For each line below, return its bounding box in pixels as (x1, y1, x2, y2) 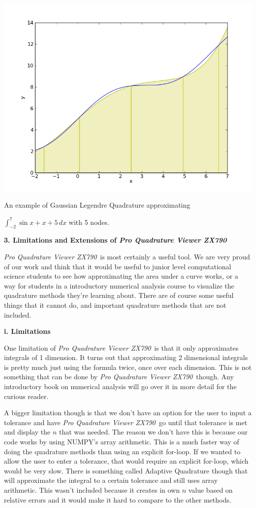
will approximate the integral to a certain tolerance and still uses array (4, 475, 218, 485)
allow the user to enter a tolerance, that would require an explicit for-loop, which (4, 456, 249, 466)
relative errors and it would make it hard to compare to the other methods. (4, 494, 231, 505)
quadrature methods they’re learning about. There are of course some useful (4, 290, 234, 300)
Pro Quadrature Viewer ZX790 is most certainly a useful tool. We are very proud (4, 251, 250, 261)
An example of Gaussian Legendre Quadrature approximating (4, 200, 191, 210)
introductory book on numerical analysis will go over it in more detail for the (4, 381, 237, 392)
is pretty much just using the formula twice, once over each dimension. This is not (4, 362, 252, 372)
